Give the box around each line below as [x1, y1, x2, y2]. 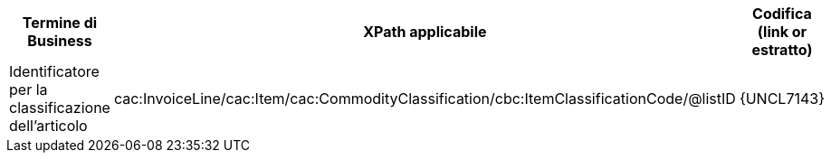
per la [9, 80, 48, 99]
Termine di [22, 14, 98, 32]
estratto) [751, 41, 813, 59]
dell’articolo [9, 117, 88, 135]
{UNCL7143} [739, 89, 825, 108]
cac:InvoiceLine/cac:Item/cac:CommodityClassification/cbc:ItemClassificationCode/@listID [113, 89, 736, 108]
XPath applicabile [363, 23, 487, 41]
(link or [757, 23, 807, 41]
